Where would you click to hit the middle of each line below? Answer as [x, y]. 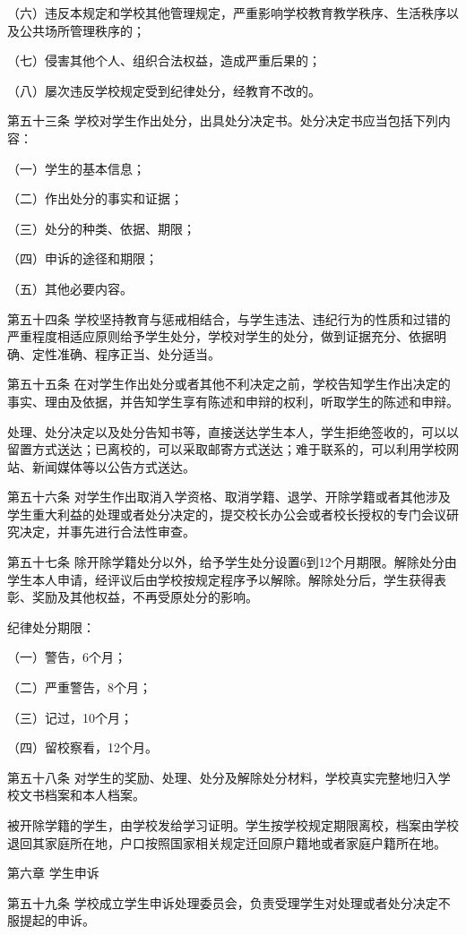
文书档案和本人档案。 [82, 795]
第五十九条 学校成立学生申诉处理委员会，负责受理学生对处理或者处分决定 [223, 902]
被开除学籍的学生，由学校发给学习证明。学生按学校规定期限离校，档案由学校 [233, 825]
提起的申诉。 [57, 920]
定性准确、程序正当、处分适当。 [126, 353]
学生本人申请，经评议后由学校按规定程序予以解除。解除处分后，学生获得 [220, 579]
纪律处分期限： [51, 626]
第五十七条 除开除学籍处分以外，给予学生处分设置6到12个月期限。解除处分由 [232, 562]
